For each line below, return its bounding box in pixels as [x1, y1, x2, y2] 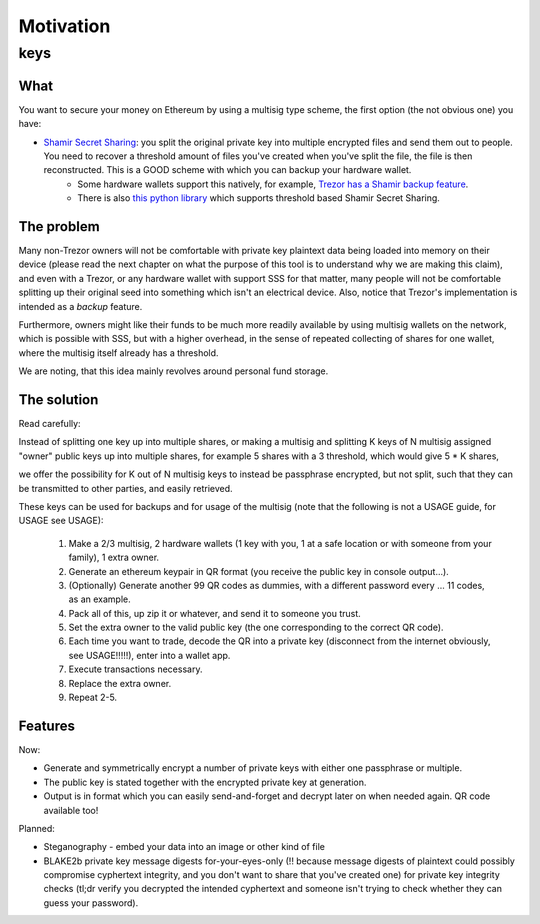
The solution [18, 391, 99, 408]
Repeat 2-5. [68, 691, 118, 704]
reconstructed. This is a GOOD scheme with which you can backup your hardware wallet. [43, 164, 412, 176]
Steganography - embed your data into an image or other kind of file [43, 841, 325, 853]
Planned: [18, 822, 55, 834]
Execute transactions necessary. [68, 663, 203, 675]
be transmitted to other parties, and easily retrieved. [18, 482, 234, 494]
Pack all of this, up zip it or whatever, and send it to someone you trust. [68, 607, 362, 619]
